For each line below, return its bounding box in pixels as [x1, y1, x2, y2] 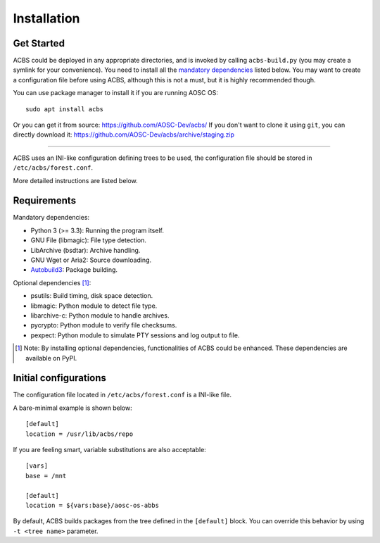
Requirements [13, 194, 77, 207]
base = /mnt [25, 472, 67, 480]
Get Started [13, 37, 65, 49]
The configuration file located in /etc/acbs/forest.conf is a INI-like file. [13, 391, 232, 399]
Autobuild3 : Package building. [30, 266, 118, 274]
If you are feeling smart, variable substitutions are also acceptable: [13, 446, 207, 454]
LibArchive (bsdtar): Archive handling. [30, 246, 141, 254]
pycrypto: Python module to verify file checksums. [30, 321, 177, 330]
